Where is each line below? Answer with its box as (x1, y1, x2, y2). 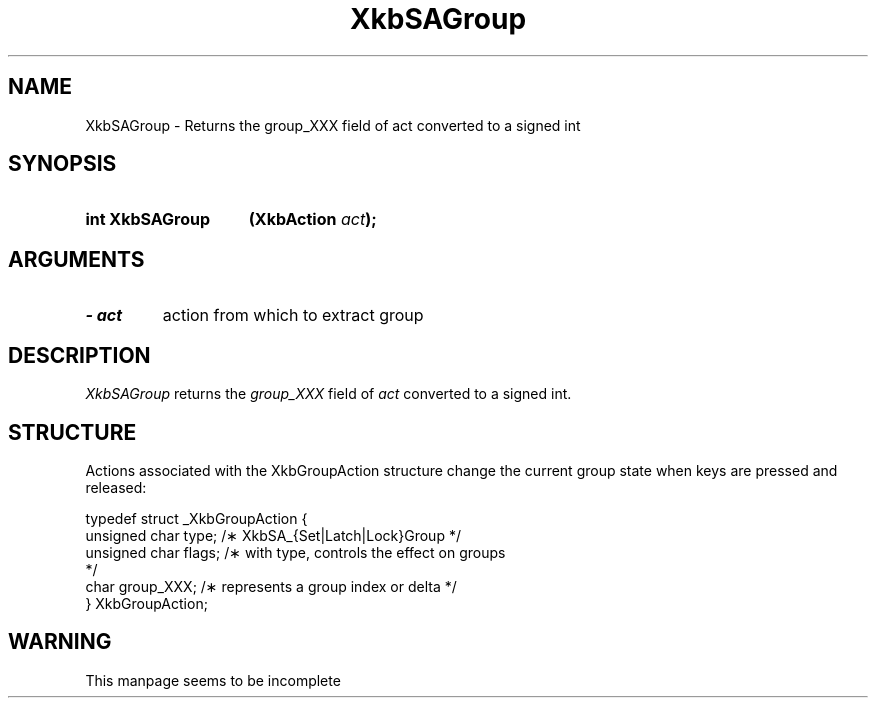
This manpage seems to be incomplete (85, 671, 341, 689)
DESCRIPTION (8, 342, 151, 368)
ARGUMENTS (8, 246, 145, 272)
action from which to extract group (162, 305, 424, 326)
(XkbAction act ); (248, 209, 377, 230)
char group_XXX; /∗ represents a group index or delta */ (85, 577, 457, 595)
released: (85, 478, 147, 496)
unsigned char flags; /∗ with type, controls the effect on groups (85, 543, 506, 561)
